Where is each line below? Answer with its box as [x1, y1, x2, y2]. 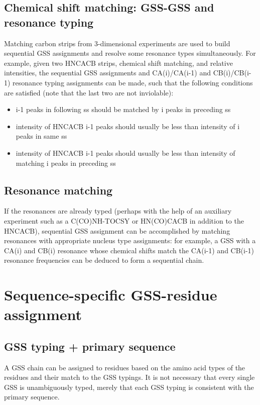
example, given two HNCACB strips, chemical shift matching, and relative [4, 57, 233, 68]
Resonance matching [4, 182, 113, 197]
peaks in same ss [16, 131, 67, 141]
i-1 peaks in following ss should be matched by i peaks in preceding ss [16, 104, 231, 115]
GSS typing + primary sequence [4, 338, 176, 354]
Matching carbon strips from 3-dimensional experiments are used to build [4, 38, 230, 48]
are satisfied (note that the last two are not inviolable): [4, 87, 174, 97]
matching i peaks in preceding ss [16, 157, 116, 168]
